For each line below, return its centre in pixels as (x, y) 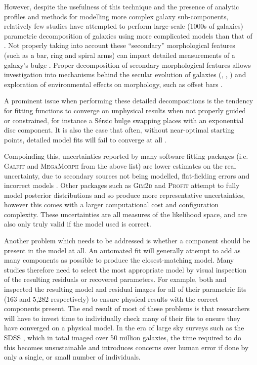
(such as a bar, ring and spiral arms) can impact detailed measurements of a (120, 55)
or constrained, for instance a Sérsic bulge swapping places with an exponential (124, 120)
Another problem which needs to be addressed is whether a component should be (127, 241)
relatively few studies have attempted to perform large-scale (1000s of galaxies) (124, 26)
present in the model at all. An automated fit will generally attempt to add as (122, 250)
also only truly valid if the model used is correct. (78, 224)
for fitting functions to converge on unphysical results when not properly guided (125, 110)
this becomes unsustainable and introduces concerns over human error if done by (126, 347)
